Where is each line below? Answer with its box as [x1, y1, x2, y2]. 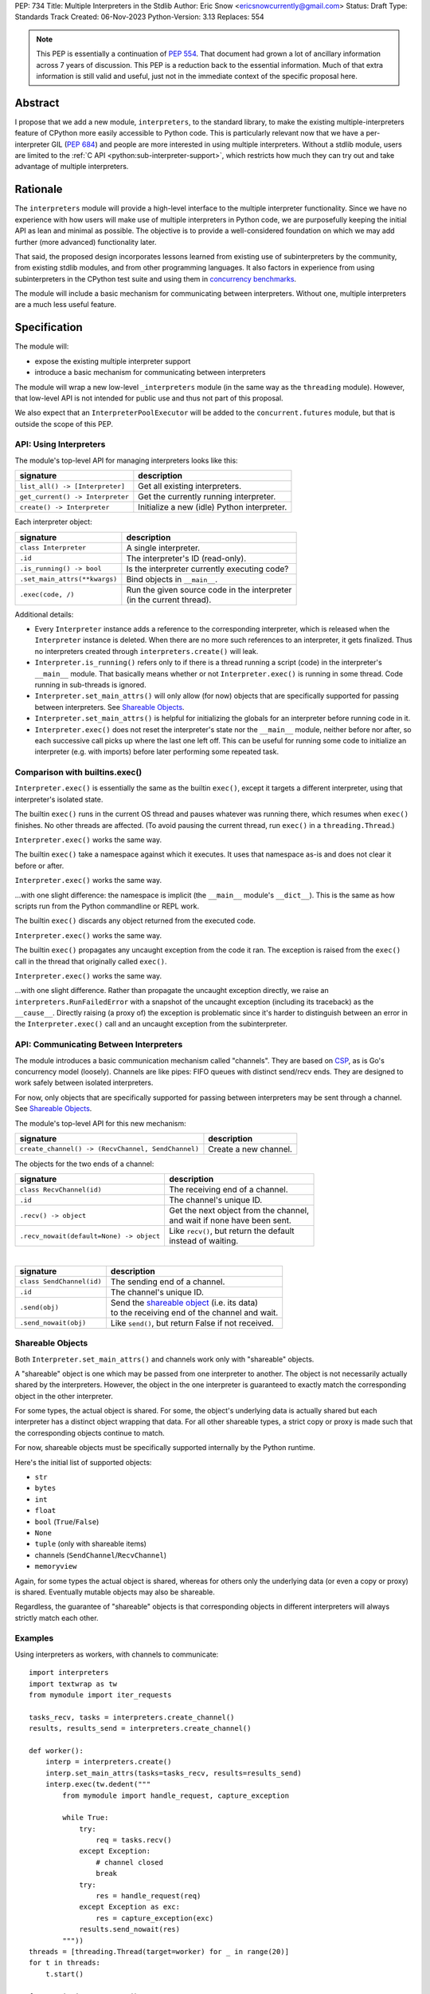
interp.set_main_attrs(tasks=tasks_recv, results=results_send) [45, 1768, 302, 1778]
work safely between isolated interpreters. [14, 1078, 154, 1088]
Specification [14, 321, 83, 334]
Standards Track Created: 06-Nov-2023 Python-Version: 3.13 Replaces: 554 [14, 12, 264, 22]
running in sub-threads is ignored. [34, 680, 147, 689]
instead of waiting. [168, 1235, 239, 1247]
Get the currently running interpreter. [138, 491, 276, 502]
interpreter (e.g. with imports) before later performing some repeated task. [34, 747, 279, 757]
